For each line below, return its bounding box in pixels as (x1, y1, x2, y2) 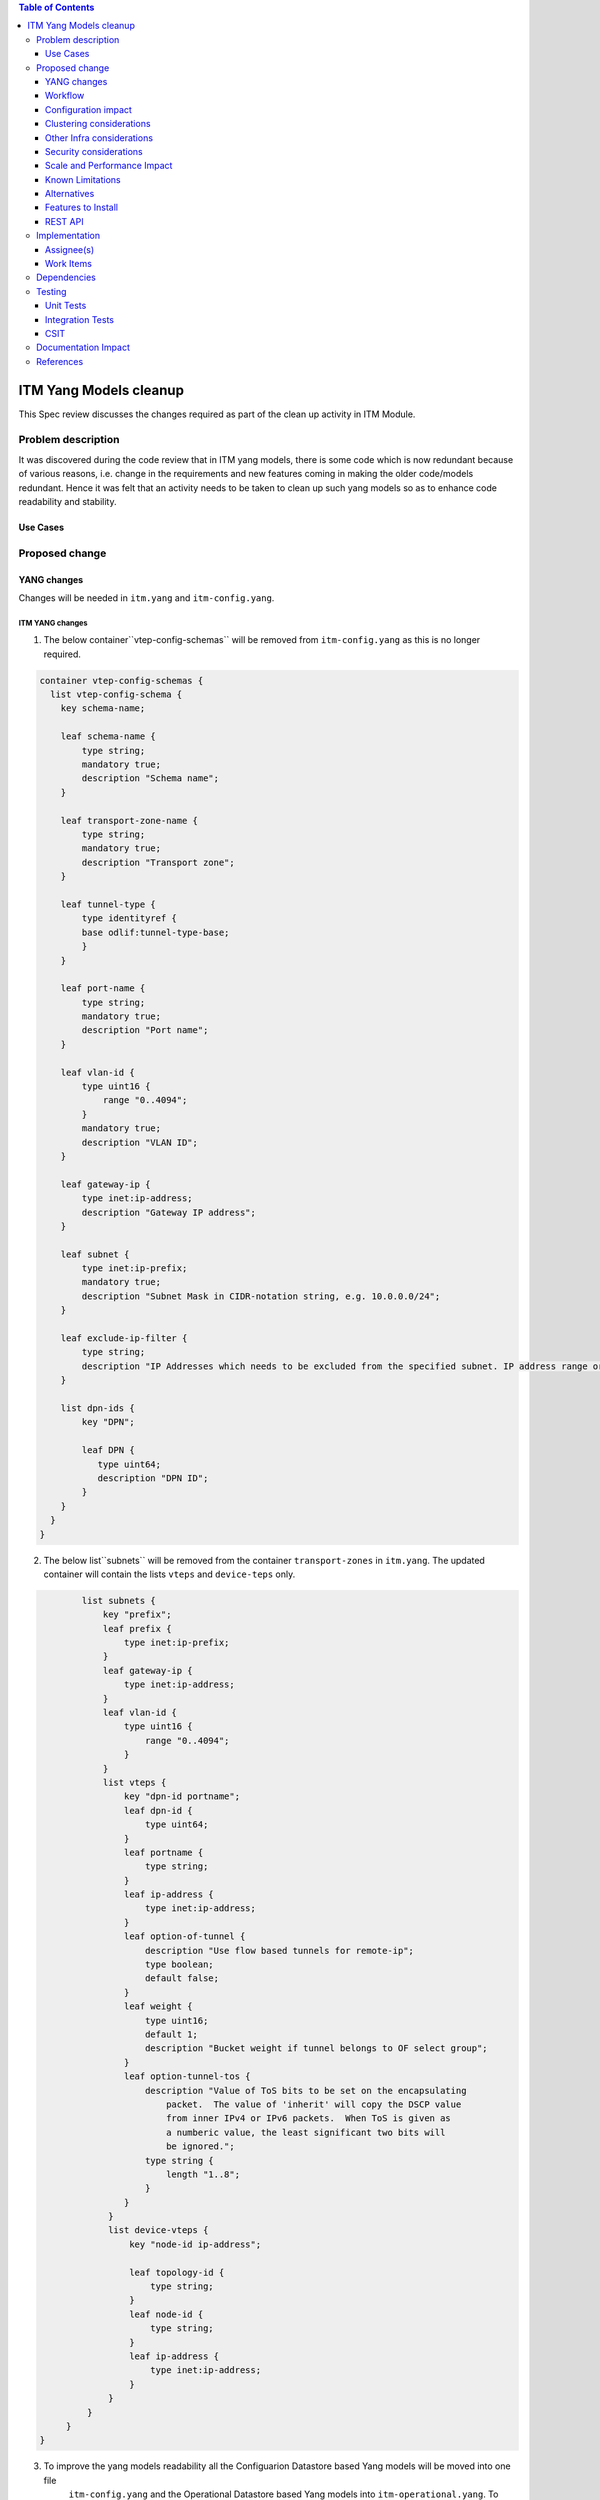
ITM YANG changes (18, 618, 88, 628)
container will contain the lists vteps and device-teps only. (43, 1568, 296, 1580)
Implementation (36, 230, 100, 242)
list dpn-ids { (60, 1403, 135, 1414)
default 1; (145, 2028, 199, 2040)
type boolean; (145, 1959, 214, 1970)
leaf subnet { (60, 1248, 130, 1260)
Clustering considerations (45, 118, 151, 130)
